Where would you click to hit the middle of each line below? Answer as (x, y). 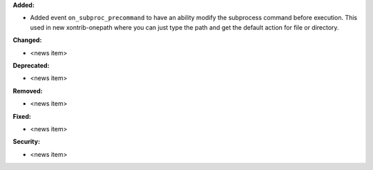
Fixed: (22, 116)
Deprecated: (31, 65)
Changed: (27, 40)
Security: (27, 142)
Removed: (28, 91)
